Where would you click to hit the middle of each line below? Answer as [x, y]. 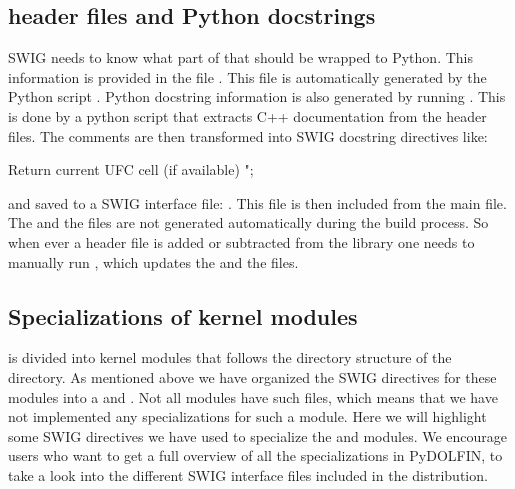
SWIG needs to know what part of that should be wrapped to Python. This [240, 57]
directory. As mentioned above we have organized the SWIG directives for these [252, 376]
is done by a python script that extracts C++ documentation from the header [247, 115]
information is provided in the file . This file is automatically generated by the [247, 76]
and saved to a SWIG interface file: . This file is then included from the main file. [257, 202]
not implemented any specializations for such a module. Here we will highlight [247, 416]
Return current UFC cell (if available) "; [131, 169]
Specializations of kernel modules [183, 315]
